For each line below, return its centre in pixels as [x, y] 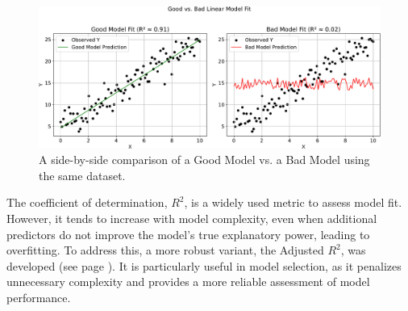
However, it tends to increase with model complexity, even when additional [192, 218]
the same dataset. [82, 175]
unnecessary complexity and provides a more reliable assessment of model [188, 282]
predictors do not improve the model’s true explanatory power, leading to [188, 234]
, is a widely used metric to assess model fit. [293, 202]
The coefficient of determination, [87, 202]
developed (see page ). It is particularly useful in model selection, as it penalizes [204, 265]
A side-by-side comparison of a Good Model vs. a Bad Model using [204, 160]
